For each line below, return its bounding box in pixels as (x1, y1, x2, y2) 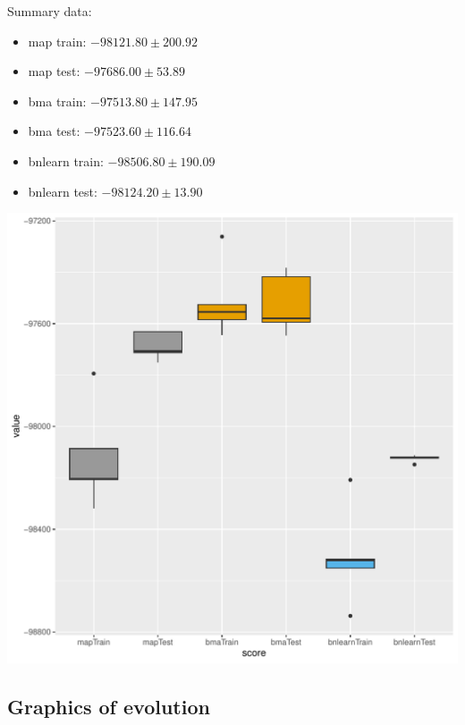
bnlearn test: (28, 181, 97, 200)
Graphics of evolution (7, 693, 210, 721)
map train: (28, 31, 87, 50)
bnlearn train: (28, 151, 104, 170)
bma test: (28, 122, 80, 140)
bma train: (28, 91, 87, 110)
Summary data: (7, 2, 92, 20)
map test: (28, 62, 80, 80)
